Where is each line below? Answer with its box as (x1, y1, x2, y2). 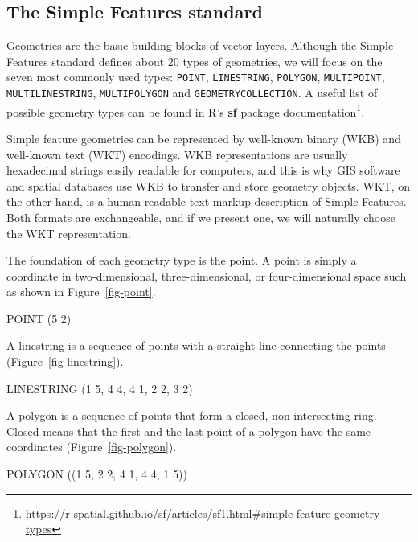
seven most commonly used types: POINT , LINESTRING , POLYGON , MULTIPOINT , (6, 68, 385, 85)
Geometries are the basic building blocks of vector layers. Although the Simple (6, 37, 394, 54)
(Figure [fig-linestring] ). (6, 353, 124, 370)
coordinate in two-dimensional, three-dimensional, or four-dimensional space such (6, 267, 407, 284)
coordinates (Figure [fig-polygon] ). (6, 438, 177, 455)
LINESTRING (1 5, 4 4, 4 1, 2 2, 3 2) (6, 380, 193, 396)
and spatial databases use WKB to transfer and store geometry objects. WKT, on (6, 177, 411, 194)
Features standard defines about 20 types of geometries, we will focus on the (6, 52, 383, 69)
